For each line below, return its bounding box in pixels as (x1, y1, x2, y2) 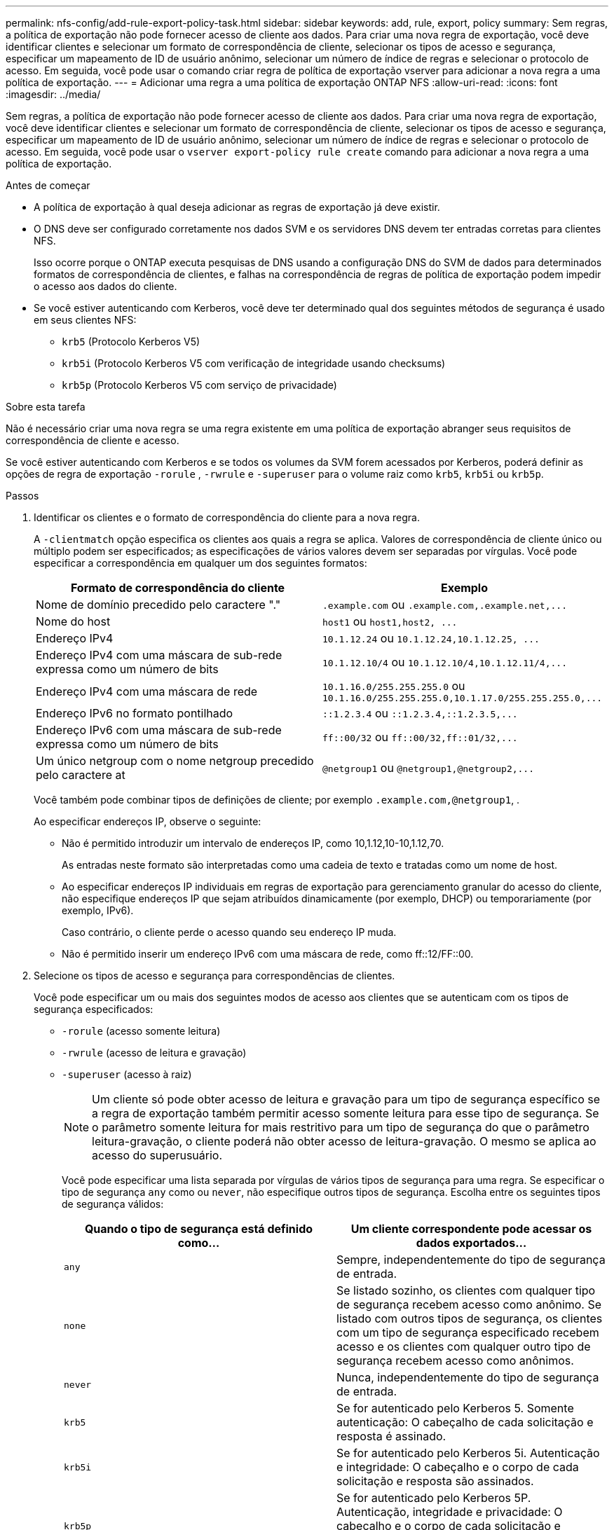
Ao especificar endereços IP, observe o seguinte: (34, 815, 261, 827)
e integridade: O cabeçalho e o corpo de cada (336, 1460, 579, 1474)
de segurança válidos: (62, 1198, 164, 1210)
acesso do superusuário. (92, 1148, 223, 1162)
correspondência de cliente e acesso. (6, 434, 179, 446)
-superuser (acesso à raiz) (62, 1068, 192, 1080)
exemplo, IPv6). (62, 904, 134, 916)
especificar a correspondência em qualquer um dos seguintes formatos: (34, 557, 367, 569)
